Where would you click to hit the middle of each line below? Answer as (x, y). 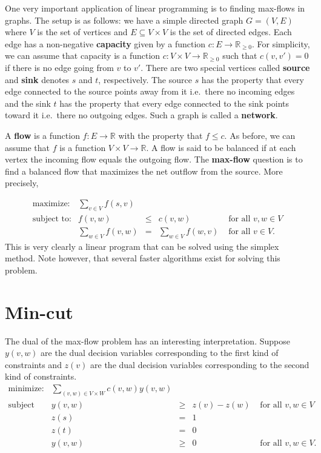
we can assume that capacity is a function (83, 55)
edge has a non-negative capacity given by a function (105, 43)
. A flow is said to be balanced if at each (221, 147)
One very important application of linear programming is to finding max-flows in (155, 8)
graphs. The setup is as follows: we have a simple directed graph (124, 20)
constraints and (33, 364)
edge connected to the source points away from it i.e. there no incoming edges (150, 91)
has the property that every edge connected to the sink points (174, 103)
